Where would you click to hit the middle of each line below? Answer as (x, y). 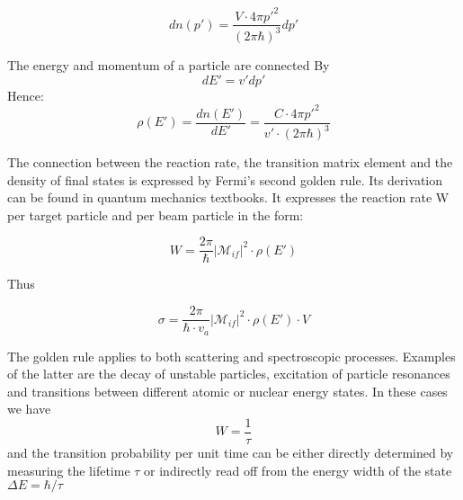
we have (29, 409)
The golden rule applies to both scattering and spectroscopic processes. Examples (231, 356)
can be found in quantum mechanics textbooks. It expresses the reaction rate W (228, 197)
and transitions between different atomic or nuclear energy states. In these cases (227, 391)
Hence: (26, 95)
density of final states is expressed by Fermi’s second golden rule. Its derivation (225, 179)
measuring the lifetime (69, 470)
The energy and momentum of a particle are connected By (169, 64)
